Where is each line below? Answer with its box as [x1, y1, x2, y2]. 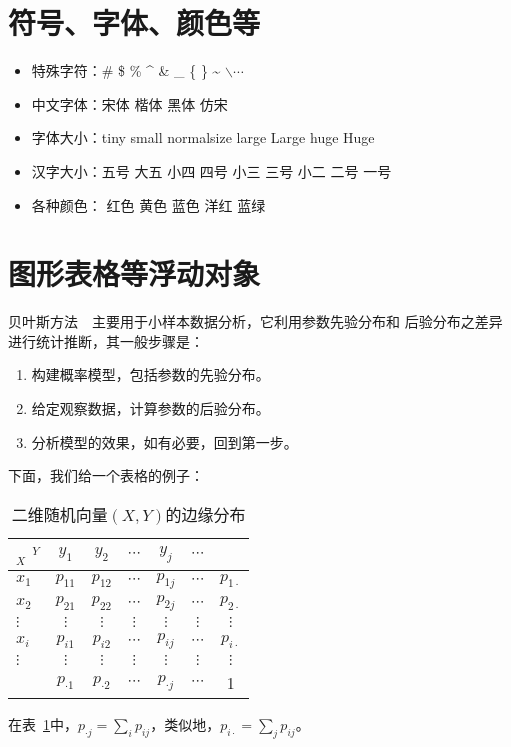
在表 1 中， [8, 714, 78, 735]
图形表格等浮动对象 [8, 253, 261, 294]
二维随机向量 [11, 502, 108, 526]
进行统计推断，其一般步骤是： [8, 330, 204, 351]
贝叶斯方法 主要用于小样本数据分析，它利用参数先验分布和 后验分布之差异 [8, 311, 503, 332]
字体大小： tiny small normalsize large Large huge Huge [31, 127, 375, 148]
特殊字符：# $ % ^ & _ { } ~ [31, 60, 221, 81]
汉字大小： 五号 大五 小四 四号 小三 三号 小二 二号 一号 [31, 160, 392, 181]
